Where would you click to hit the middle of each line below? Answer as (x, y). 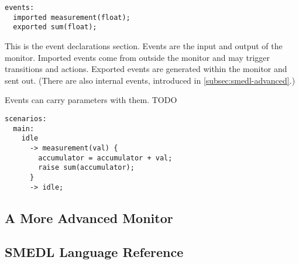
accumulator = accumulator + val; (105, 158)
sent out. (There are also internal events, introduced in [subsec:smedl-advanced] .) (150, 80)
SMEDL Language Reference (94, 252)
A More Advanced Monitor (89, 217)
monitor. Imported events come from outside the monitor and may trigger (138, 57)
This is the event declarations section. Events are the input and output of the (144, 45)
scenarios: (26, 119)
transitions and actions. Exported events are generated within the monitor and (146, 69)
